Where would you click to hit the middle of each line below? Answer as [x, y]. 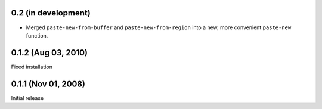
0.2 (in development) [51, 13]
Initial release [27, 98]
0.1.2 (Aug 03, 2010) [49, 53]
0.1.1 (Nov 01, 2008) [48, 84]
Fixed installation [32, 67]
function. [37, 35]
